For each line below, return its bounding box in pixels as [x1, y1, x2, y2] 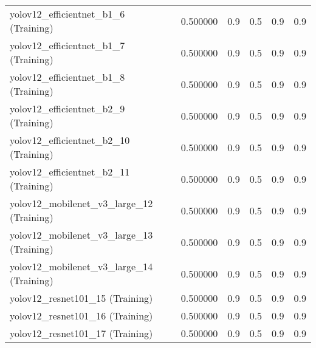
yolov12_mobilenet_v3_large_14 [10, 259, 153, 273]
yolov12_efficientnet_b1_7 [10, 38, 125, 52]
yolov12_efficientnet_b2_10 [10, 133, 130, 147]
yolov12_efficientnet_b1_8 [10, 70, 125, 84]
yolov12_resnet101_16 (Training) [10, 309, 153, 322]
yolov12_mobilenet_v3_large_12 [10, 196, 153, 210]
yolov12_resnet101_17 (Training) [10, 326, 153, 340]
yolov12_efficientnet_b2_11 [10, 165, 130, 179]
